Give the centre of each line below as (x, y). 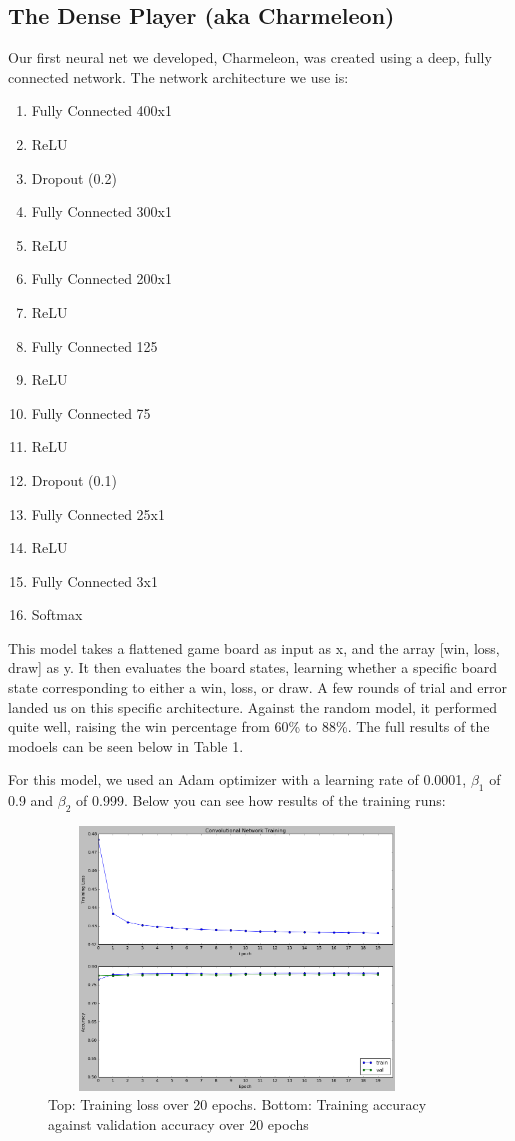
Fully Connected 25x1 (98, 513)
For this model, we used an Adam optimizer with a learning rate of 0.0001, (237, 779)
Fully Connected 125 (94, 345)
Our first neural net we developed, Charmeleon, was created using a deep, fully (250, 57)
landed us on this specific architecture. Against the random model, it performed (252, 706)
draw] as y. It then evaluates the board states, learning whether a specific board (253, 667)
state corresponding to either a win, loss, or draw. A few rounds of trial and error (257, 687)
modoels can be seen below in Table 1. (126, 745)
